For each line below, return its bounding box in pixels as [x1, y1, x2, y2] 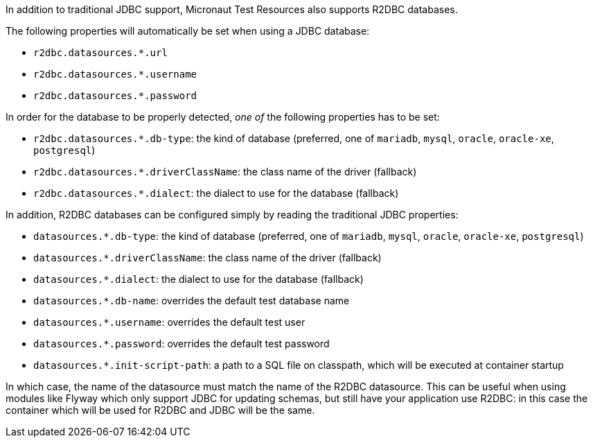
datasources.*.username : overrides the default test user [33, 316, 306, 328]
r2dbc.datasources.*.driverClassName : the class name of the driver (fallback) [33, 166, 417, 177]
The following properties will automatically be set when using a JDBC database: [6, 25, 370, 37]
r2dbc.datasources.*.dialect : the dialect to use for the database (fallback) [33, 187, 399, 199]
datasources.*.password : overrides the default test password [33, 338, 330, 349]
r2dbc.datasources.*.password [33, 90, 197, 101]
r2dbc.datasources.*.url [33, 47, 168, 58]
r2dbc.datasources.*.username [33, 69, 197, 80]
